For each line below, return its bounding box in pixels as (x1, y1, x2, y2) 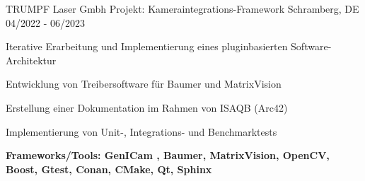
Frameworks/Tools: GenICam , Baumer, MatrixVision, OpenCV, (6, 148, 330, 163)
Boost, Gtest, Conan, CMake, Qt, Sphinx (6, 161, 212, 176)
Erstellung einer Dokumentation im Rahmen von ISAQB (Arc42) (6, 100, 288, 115)
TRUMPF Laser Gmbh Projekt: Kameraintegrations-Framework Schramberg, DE (6, 1, 359, 16)
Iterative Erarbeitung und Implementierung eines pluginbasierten (6, 39, 288, 54)
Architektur (6, 52, 57, 67)
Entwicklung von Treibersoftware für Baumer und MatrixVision (6, 76, 282, 91)
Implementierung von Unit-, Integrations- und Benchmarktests (6, 124, 277, 139)
